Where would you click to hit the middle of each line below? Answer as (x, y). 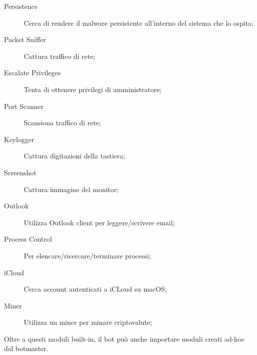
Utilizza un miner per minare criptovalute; (88, 322)
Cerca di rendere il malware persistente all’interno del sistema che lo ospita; (139, 23)
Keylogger (19, 139)
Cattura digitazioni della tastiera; (75, 156)
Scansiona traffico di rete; (62, 123)
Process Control (28, 239)
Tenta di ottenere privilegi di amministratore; (93, 89)
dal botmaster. (26, 348)
